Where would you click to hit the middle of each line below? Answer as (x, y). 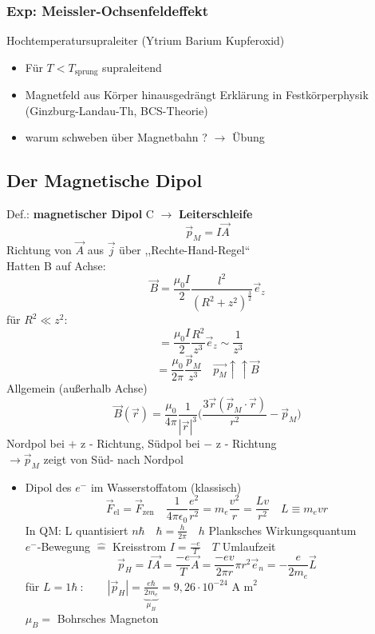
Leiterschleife (215, 214)
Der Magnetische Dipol (105, 180)
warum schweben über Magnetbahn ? (116, 137)
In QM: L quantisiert (77, 530)
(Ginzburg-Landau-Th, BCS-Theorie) (116, 110)
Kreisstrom (140, 546)
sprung (86, 72)
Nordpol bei (36, 443)
